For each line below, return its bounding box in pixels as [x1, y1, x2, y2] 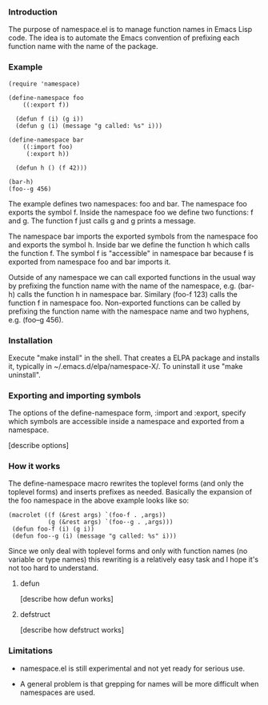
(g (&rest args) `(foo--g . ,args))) [47, 519, 174, 527]
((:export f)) [22, 101, 70, 109]
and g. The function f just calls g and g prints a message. [8, 215, 196, 226]
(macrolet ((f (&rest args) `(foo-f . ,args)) [8, 511, 166, 519]
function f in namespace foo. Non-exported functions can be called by [8, 298, 242, 307]
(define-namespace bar [8, 135, 84, 144]
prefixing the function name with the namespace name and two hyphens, [8, 306, 250, 316]
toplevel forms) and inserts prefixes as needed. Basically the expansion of [8, 487, 253, 497]
